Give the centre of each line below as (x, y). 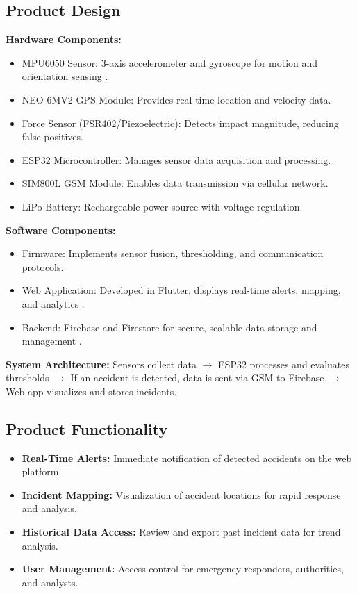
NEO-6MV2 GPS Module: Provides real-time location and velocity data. (176, 99)
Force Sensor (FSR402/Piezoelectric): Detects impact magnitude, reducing (180, 123)
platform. (42, 471)
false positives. (52, 137)
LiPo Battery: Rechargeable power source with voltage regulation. (162, 206)
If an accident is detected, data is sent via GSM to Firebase (197, 378)
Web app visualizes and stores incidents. (91, 391)
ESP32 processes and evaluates (284, 364)
